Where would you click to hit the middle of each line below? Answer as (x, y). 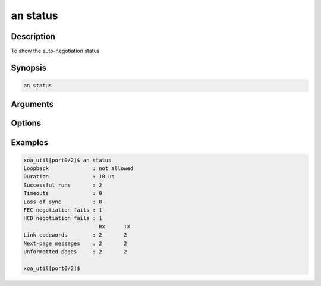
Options (26, 123)
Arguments (32, 104)
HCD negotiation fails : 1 (63, 218)
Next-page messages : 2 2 (75, 243)
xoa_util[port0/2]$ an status (67, 160)
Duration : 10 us (69, 177)
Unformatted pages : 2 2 (75, 252)
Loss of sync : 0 (63, 202)
